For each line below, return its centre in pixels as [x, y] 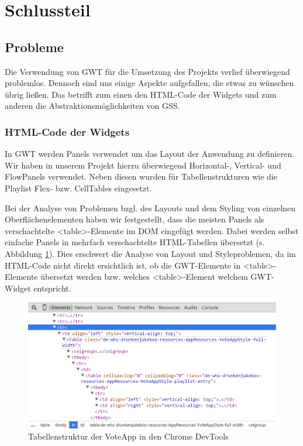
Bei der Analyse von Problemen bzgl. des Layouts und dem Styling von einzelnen [150, 207]
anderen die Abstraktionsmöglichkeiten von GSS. [92, 106]
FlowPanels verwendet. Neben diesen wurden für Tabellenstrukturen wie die [141, 176]
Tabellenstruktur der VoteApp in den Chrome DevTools [128, 436]
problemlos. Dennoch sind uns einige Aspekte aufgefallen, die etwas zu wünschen [149, 83]
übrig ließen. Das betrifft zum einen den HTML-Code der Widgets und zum [141, 94]
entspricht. [52, 288]
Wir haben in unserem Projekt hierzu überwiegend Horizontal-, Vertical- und [143, 165]
